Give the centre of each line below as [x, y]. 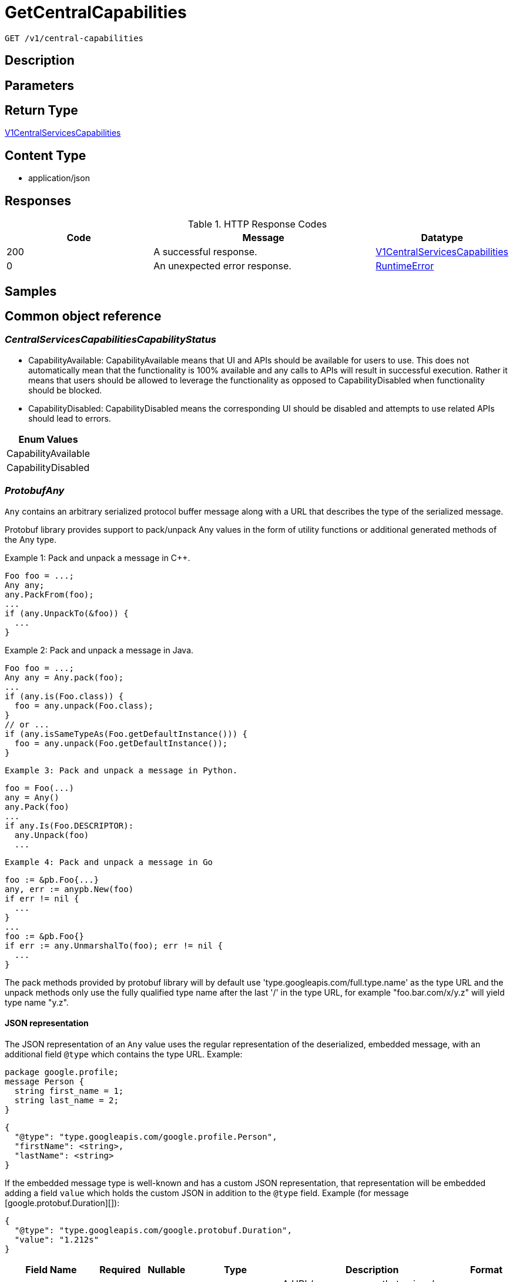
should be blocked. [65, 390]
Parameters [39, 85]
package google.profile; [62, 1072]
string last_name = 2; [66, 1100]
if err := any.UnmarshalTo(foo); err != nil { [114, 945]
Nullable [167, 1269]
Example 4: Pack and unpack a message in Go [109, 862]
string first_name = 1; [69, 1091]
